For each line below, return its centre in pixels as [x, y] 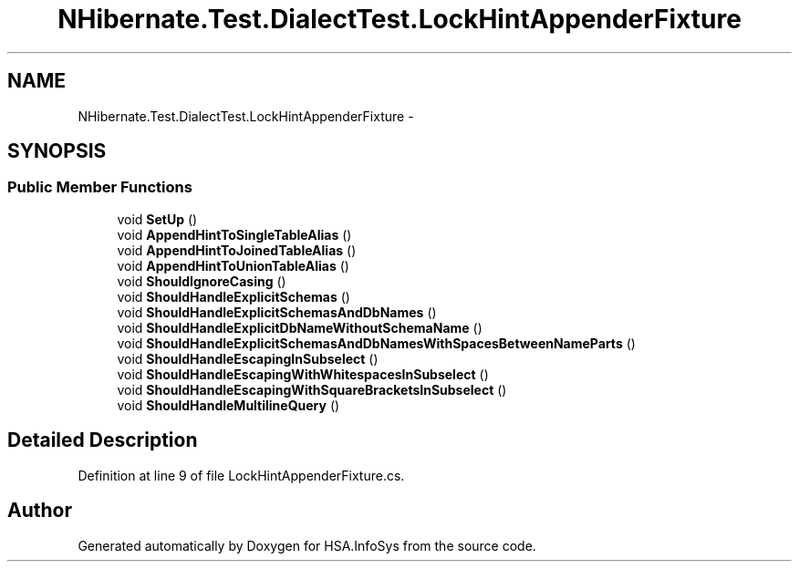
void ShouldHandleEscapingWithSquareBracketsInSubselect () [312, 389]
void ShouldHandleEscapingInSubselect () [248, 358]
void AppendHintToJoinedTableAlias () [237, 250]
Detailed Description [103, 440]
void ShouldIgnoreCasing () [202, 281]
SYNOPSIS [57, 151]
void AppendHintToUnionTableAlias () [233, 265]
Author [40, 511]
